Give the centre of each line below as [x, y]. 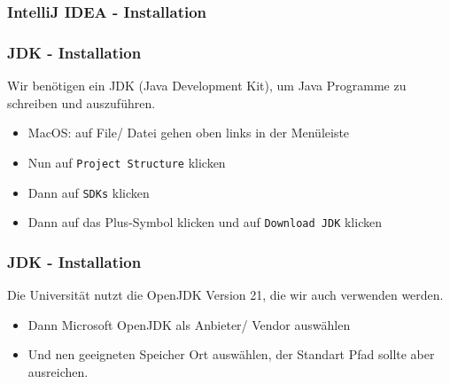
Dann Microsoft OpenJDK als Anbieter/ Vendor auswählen [189, 324]
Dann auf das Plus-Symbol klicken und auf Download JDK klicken [205, 222]
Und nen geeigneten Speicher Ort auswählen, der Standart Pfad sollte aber [231, 354]
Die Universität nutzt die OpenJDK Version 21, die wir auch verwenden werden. [225, 295]
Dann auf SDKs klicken [89, 192]
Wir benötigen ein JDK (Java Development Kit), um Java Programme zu [207, 86]
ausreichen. [58, 371]
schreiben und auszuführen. [81, 102]
